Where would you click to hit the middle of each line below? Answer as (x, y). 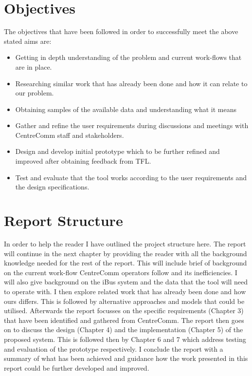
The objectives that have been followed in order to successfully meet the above (121, 31)
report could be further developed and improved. (77, 367)
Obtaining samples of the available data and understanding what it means (126, 109)
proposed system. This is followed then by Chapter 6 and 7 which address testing (125, 339)
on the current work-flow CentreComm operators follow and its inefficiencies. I (121, 272)
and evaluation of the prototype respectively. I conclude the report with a (114, 348)
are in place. (34, 66)
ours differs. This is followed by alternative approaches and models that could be (124, 301)
